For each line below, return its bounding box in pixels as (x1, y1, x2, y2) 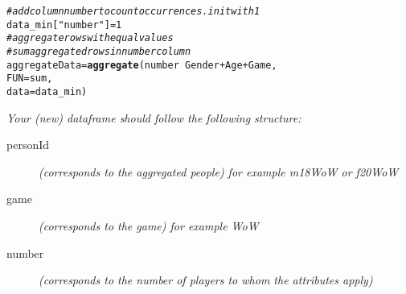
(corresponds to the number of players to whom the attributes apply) (39, 271, 373, 288)
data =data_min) (6, 85, 88, 97)
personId (6, 136, 50, 153)
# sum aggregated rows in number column (6, 45, 191, 57)
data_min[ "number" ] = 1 (6, 19, 122, 31)
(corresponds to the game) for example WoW (39, 217, 259, 234)
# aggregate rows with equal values (6, 32, 174, 44)
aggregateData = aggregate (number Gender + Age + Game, (6, 59, 277, 71)
